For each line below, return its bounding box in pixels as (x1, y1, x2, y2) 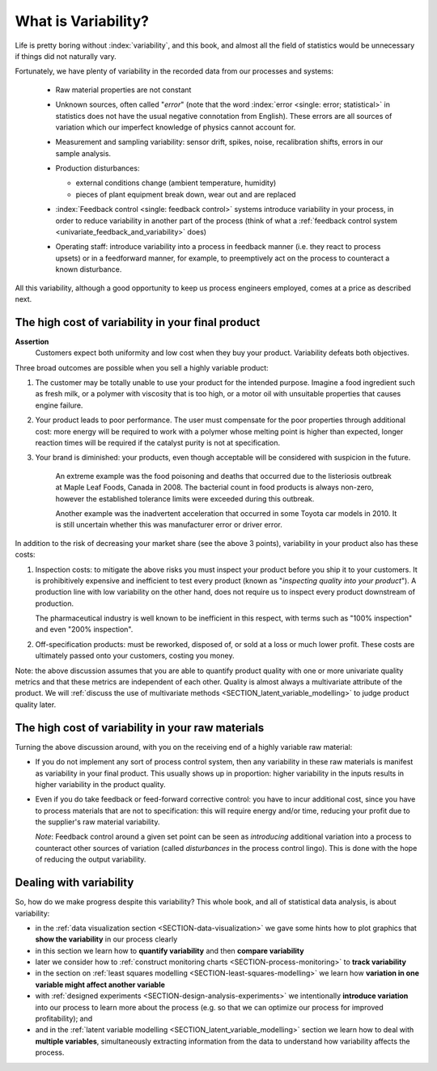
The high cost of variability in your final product (15, 315, 261, 329)
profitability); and (35, 1014, 93, 1023)
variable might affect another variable (35, 980, 166, 989)
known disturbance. (55, 265, 122, 274)
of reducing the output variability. (35, 854, 146, 865)
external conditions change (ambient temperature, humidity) (75, 178, 277, 188)
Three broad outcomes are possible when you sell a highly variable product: (15, 362, 269, 372)
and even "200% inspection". (35, 624, 134, 634)
